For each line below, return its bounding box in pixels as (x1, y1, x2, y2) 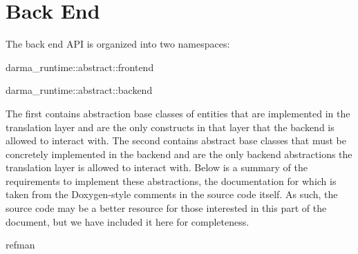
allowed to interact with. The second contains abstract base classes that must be (6, 133, 346, 148)
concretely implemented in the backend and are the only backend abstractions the (6, 146, 352, 161)
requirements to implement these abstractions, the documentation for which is (6, 173, 337, 188)
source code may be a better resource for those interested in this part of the (6, 201, 327, 215)
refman (6, 237, 35, 252)
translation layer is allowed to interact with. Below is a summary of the (6, 160, 308, 175)
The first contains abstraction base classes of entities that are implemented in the (6, 106, 350, 120)
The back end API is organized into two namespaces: (6, 37, 230, 51)
